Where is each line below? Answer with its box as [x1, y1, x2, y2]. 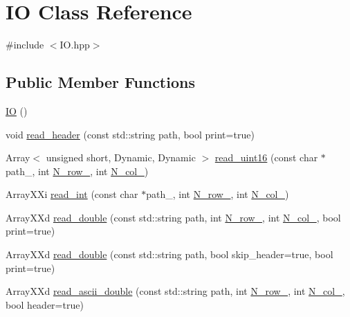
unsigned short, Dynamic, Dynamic [46, 150, 196, 165]
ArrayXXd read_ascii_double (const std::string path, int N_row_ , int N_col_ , [6, 284, 345, 298]
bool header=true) [6, 297, 84, 311]
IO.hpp [59, 37, 90, 52]
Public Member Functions [6, 71, 195, 93]
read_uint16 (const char [214, 150, 318, 165]
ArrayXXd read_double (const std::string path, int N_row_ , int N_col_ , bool [6, 210, 341, 224]
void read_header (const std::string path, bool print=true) [6, 127, 255, 141]
